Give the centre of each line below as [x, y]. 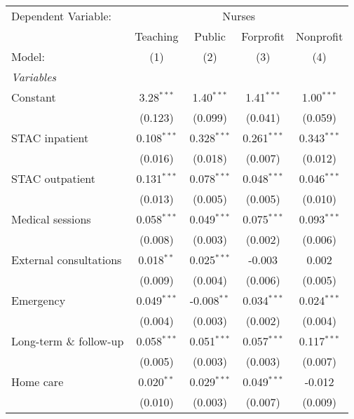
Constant [34, 97]
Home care [38, 382]
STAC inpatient [50, 138]
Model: [28, 56]
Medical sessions [51, 219]
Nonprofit [320, 36]
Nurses [239, 16]
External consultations [67, 260]
